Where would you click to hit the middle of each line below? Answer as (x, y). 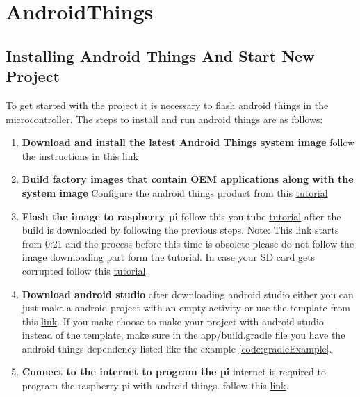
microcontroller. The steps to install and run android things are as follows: (164, 119)
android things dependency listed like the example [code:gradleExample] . (177, 348)
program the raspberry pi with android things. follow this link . (155, 386)
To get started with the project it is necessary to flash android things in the (167, 105)
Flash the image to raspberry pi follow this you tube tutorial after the (181, 216)
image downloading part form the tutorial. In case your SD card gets (169, 257)
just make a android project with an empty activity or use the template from (186, 308)
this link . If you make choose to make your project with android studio (173, 321)
